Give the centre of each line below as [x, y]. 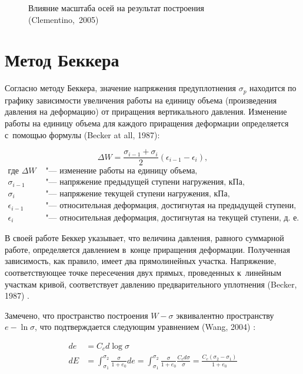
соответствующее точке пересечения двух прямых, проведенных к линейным [143, 272]
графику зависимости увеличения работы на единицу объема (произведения [141, 100]
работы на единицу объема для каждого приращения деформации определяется [147, 123]
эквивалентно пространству [225, 315]
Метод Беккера [62, 60]
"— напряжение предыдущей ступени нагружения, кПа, [145, 183]
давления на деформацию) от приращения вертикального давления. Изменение [146, 111]
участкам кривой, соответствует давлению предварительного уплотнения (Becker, [151, 284]
